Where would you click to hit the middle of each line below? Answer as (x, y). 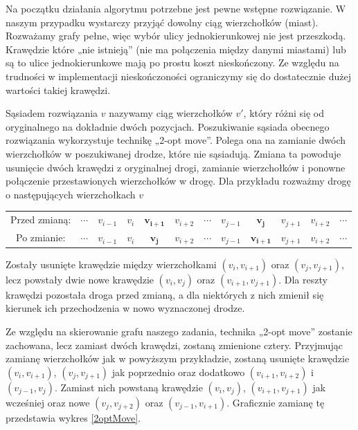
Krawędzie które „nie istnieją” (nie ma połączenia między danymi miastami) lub (176, 49)
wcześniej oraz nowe (48, 402)
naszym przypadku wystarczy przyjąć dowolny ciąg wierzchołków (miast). (162, 22)
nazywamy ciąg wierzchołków (171, 113)
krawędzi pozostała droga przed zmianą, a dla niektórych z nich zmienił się (165, 294)
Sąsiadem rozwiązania (52, 113)
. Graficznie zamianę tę (276, 402)
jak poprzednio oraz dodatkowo (178, 372)
